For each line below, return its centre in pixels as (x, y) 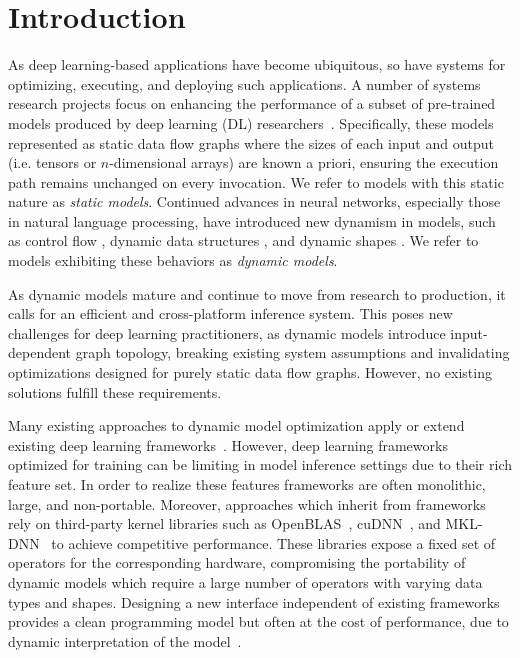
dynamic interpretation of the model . (125, 640)
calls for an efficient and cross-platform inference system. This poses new (230, 313)
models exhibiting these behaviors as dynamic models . (173, 260)
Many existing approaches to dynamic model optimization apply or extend (236, 425)
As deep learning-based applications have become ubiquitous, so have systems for (257, 64)
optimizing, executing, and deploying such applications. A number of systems (244, 83)
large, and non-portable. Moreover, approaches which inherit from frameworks (247, 503)
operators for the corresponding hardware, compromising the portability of (237, 562)
